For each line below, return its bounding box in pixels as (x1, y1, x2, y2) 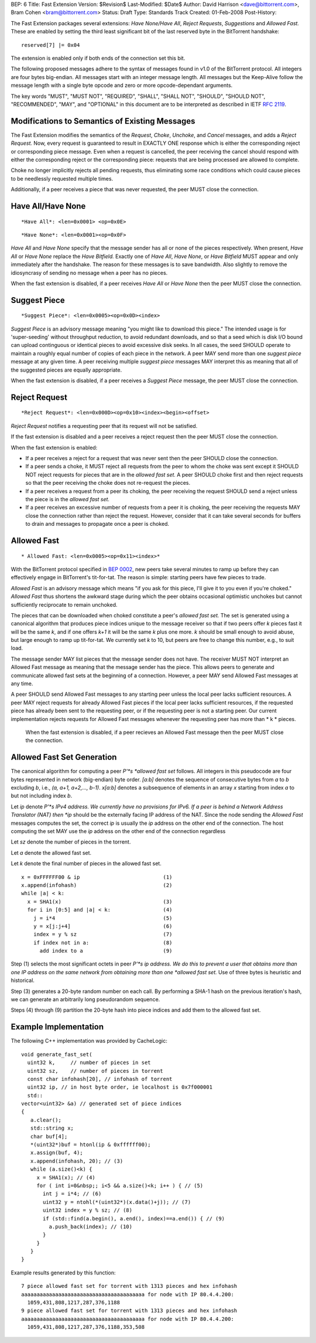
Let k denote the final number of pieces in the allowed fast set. (11, 860, 162, 867)
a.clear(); (30, 1117, 61, 1123)
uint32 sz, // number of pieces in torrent (27, 1067, 163, 1074)
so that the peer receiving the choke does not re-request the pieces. (25, 480, 190, 487)
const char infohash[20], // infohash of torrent (27, 1076, 173, 1082)
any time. (11, 680, 33, 687)
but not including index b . (11, 792, 73, 800)
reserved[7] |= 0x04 (21, 42, 80, 48)
